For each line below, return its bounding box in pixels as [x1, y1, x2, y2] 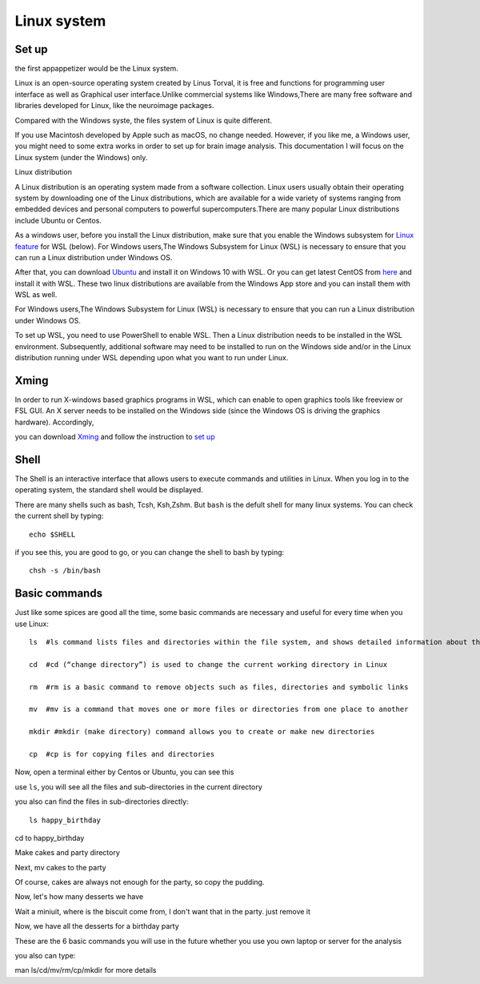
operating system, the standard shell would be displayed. [14, 485, 203, 495]
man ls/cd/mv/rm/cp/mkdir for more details [14, 966, 157, 975]
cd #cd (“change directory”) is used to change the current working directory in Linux [29, 660, 388, 669]
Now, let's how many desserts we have [14, 892, 144, 902]
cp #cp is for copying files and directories [29, 749, 215, 758]
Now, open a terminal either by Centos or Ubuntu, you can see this [14, 767, 234, 777]
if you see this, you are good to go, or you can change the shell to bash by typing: [14, 547, 285, 556]
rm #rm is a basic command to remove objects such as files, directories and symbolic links [29, 682, 409, 692]
